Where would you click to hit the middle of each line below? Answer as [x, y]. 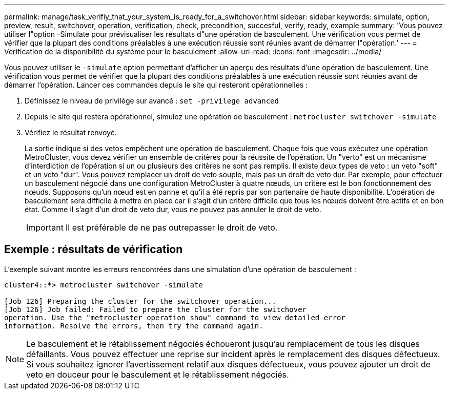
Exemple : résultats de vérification [94, 250]
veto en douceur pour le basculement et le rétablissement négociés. [158, 374]
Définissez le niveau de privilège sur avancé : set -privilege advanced [152, 101]
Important [45, 227]
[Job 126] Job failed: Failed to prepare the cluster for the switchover [156, 309]
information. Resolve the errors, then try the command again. [134, 326]
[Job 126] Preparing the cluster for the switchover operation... [140, 301]
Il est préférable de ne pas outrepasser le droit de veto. [171, 227]
